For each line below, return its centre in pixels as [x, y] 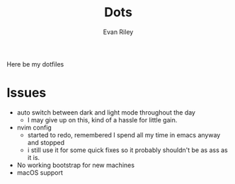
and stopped [46, 142]
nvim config [34, 127]
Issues [27, 93]
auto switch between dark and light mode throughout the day [106, 112]
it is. [34, 157]
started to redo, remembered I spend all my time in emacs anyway [124, 134]
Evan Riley [118, 32]
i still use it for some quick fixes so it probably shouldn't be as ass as [127, 150]
